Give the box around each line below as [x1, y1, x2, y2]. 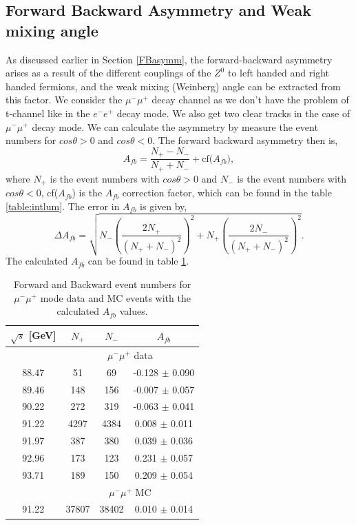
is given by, [140, 198, 187, 213]
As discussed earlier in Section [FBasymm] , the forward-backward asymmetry [6, 52, 333, 66]
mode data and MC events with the [40, 290, 191, 305]
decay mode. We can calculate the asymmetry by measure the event [32, 119, 318, 134]
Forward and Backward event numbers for [13, 277, 191, 291]
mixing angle [6, 19, 98, 41]
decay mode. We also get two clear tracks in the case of [116, 105, 350, 120]
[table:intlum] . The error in [6, 198, 120, 213]
